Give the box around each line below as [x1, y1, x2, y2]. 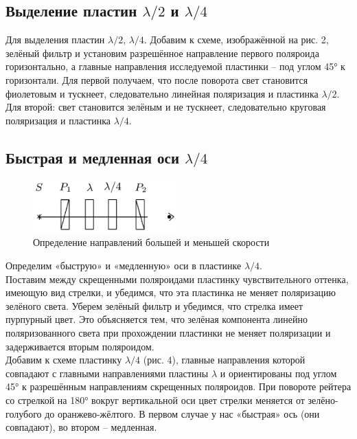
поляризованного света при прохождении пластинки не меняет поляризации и [5, 326, 331, 340]
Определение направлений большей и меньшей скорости [33, 235, 270, 249]
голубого [5, 406, 42, 420]
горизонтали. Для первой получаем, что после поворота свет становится [5, 72, 308, 87]
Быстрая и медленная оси [5, 146, 179, 168]
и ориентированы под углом [220, 365, 337, 380]
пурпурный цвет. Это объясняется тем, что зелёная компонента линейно [5, 312, 308, 326]
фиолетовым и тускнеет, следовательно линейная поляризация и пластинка [5, 86, 319, 100]
